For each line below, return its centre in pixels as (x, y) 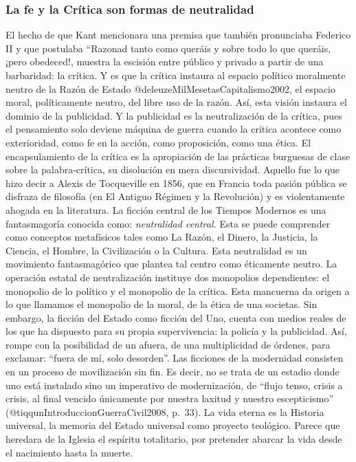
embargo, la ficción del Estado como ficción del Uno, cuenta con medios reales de (176, 317)
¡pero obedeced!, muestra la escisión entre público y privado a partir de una (165, 62)
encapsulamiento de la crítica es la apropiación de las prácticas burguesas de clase (178, 156)
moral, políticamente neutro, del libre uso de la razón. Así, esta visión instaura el (176, 102)
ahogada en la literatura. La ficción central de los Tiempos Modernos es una (166, 209)
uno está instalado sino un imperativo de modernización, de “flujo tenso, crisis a (174, 385)
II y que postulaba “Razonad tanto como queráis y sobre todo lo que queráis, (168, 48)
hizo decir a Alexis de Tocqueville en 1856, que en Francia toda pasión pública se (176, 183)
